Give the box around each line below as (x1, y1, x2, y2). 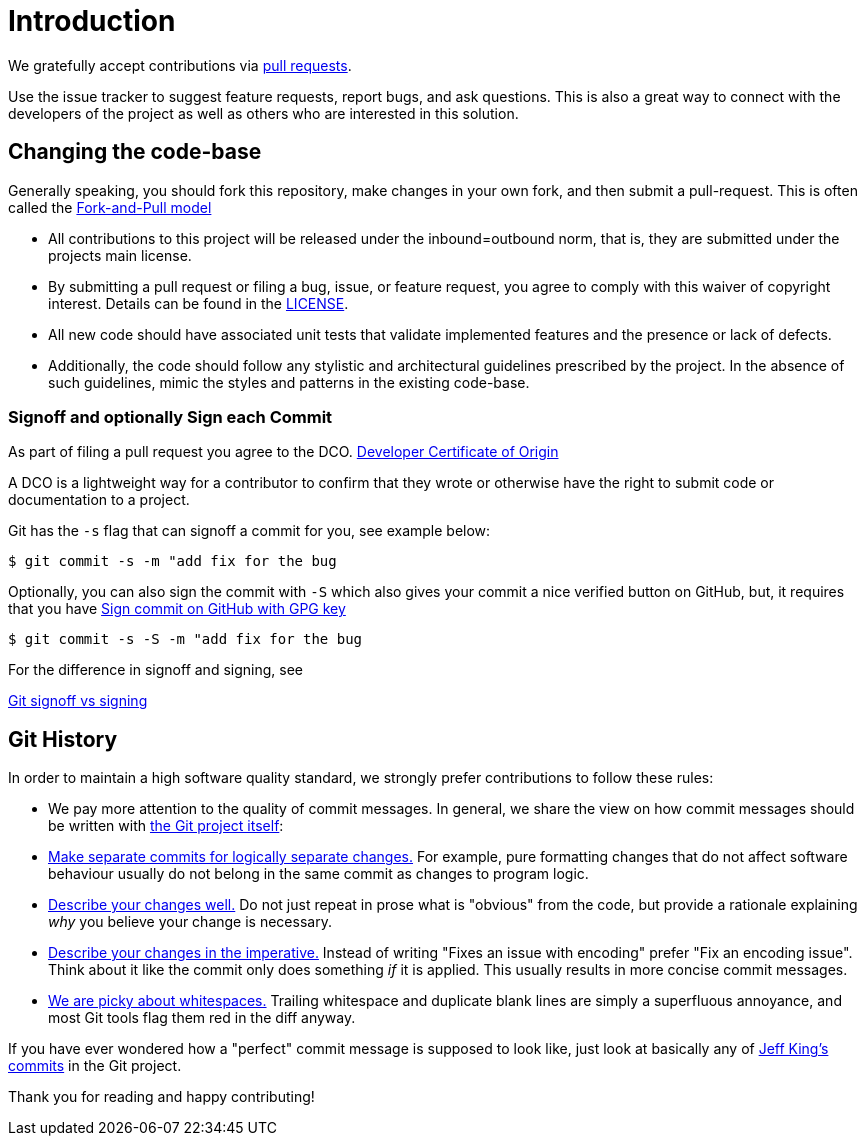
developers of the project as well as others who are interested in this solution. (8, 104, 519, 122)
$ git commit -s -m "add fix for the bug (8, 553, 337, 570)
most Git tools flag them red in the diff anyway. (48, 1009, 356, 1027)
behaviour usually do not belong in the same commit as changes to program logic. (48, 865, 589, 883)
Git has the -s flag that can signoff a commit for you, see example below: (8, 522, 491, 540)
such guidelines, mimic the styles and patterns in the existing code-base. (48, 373, 530, 391)
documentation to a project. (8, 491, 190, 509)
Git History (8, 726, 118, 752)
